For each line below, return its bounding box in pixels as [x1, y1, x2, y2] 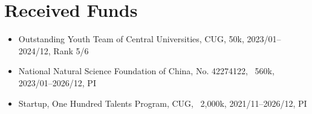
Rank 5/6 [53, 44, 89, 57]
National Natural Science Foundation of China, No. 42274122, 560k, [18, 65, 275, 77]
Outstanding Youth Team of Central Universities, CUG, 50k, [18, 33, 244, 45]
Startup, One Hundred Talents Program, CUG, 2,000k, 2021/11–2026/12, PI [18, 97, 307, 109]
